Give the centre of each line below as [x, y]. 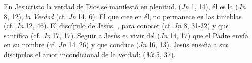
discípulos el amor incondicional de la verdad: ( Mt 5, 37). [90, 54]
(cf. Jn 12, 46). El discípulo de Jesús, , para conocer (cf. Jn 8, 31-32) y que [116, 26]
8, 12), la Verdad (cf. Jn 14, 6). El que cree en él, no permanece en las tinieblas [123, 16]
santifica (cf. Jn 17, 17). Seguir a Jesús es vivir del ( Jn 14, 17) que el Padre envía [126, 35]
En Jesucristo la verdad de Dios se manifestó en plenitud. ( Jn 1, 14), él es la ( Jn [125, 6]
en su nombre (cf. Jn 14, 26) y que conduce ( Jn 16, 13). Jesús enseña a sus [116, 45]
